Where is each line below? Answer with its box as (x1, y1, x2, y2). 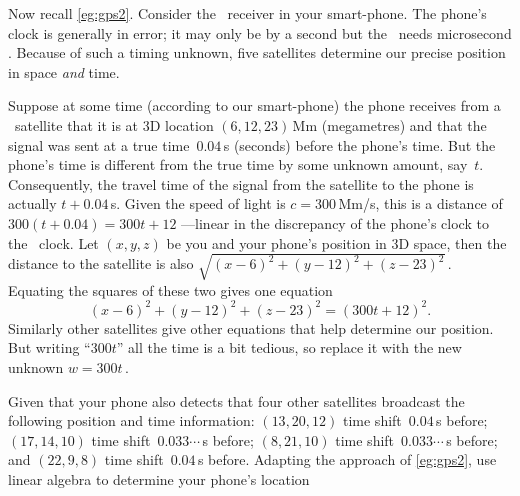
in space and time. (8, 61, 120, 82)
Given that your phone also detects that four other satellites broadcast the (8, 390, 465, 411)
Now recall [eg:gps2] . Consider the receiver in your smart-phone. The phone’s (8, 3, 487, 23)
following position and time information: (8, 410, 255, 431)
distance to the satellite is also (8, 253, 194, 274)
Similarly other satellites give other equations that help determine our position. (8, 317, 494, 338)
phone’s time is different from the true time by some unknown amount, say (8, 154, 468, 175)
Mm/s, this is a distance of (338, 193, 503, 214)
